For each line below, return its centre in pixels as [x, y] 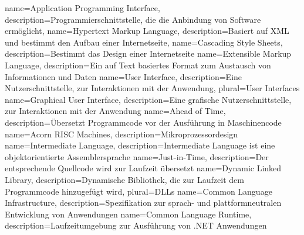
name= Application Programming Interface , [82, 8]
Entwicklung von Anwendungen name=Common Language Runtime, [128, 214]
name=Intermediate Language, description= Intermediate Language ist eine [140, 145]
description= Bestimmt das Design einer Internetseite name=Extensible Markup [148, 53]
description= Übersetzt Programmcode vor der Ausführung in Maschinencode [143, 122]
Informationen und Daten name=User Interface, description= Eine [124, 76]
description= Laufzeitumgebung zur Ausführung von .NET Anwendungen [136, 225]
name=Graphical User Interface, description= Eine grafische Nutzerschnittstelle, [148, 99]
